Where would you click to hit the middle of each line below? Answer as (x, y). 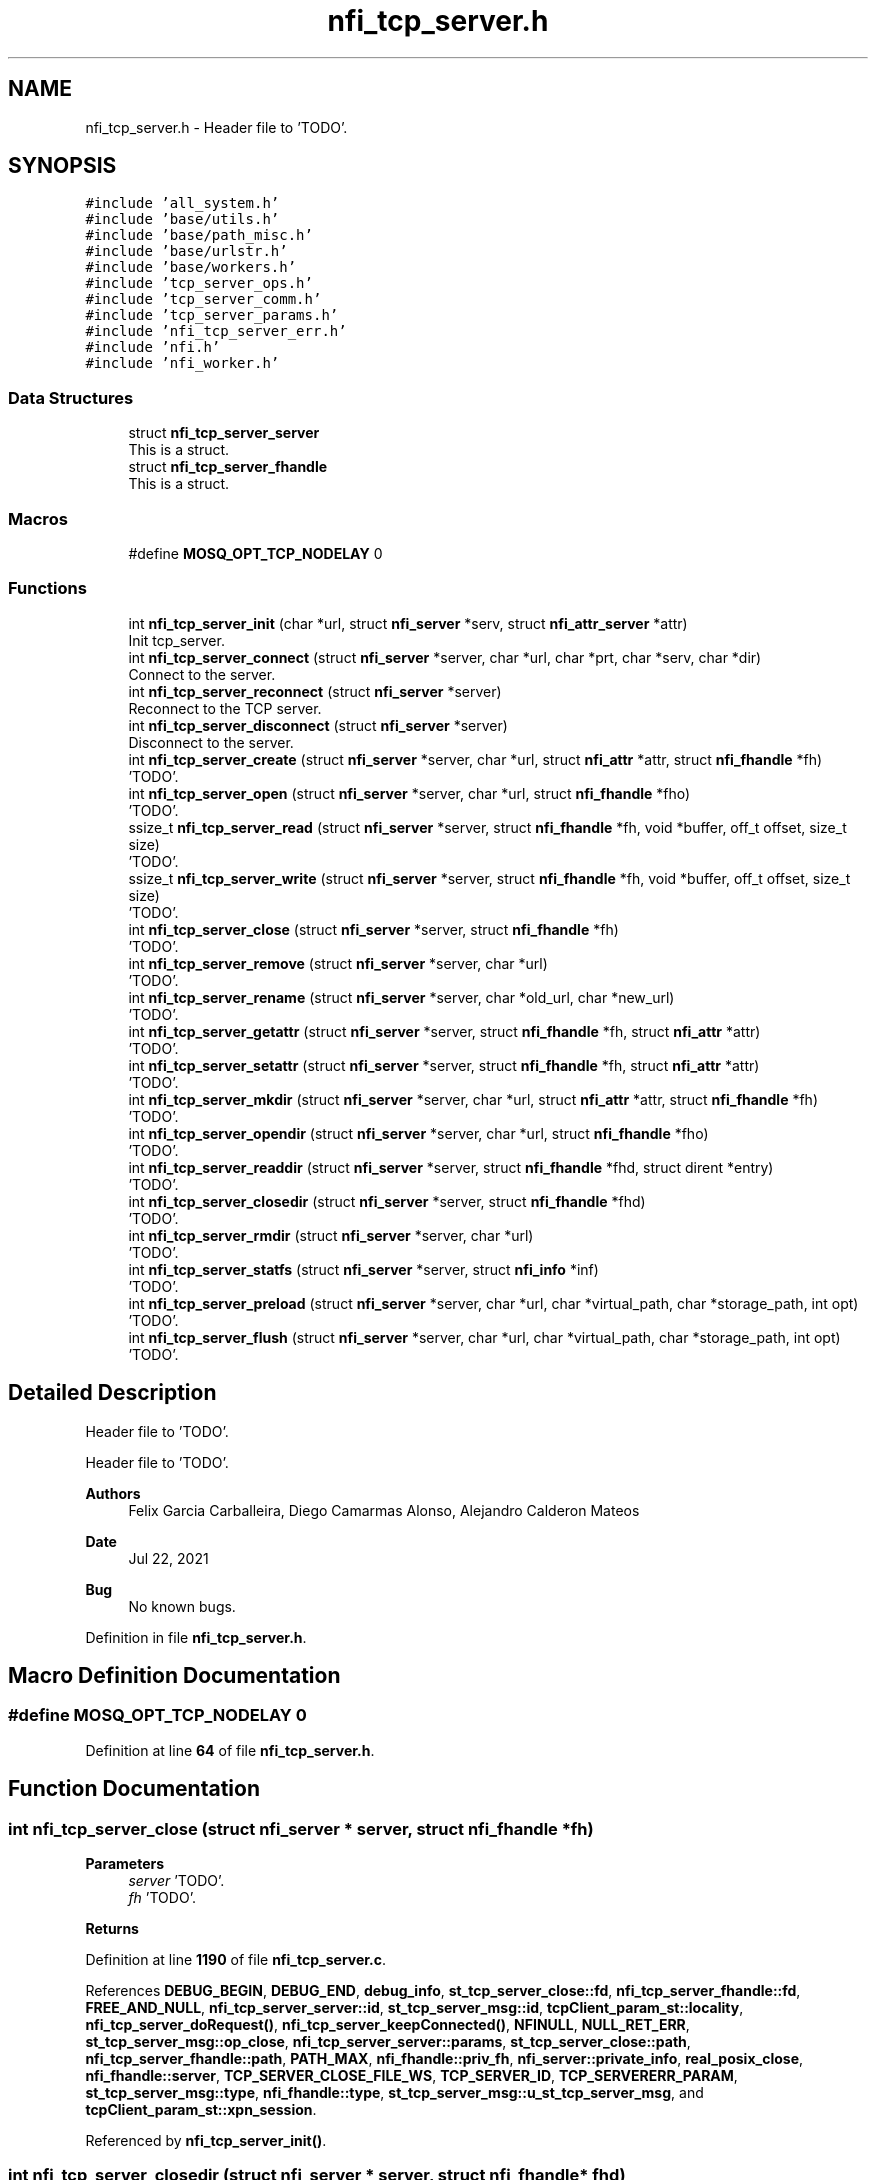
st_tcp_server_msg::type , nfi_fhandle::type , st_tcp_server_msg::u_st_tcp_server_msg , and (394, 2092)
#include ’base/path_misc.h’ (199, 235)
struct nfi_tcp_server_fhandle (228, 467)
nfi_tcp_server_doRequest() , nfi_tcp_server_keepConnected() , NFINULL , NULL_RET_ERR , (387, 2024)
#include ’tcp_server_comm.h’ (203, 299)
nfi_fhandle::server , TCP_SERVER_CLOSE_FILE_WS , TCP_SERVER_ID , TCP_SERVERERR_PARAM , (411, 2075)
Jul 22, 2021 (168, 1558)
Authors (113, 1493)
